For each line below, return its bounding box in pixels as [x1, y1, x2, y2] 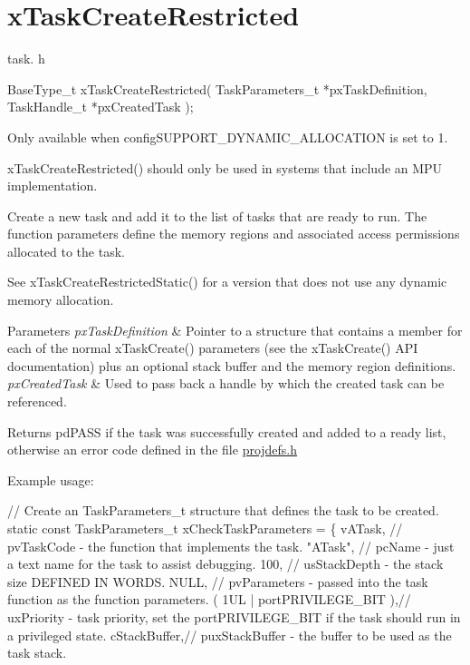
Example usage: [7, 470, 94, 489]
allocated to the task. [7, 241, 125, 260]
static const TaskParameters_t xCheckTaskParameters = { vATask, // [7, 519, 403, 537]
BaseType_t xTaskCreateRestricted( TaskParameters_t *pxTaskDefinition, [7, 79, 427, 98]
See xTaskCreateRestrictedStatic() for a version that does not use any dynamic [7, 272, 447, 291]
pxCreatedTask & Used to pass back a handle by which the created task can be [7, 374, 445, 393]
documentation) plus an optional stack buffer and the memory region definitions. [7, 356, 456, 375]
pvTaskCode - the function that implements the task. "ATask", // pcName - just [7, 536, 455, 555]
